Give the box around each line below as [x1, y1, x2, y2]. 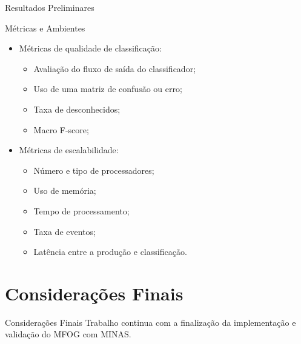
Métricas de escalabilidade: [19, 144, 119, 156]
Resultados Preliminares [5, 1, 94, 13]
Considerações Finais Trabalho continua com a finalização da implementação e [5, 316, 296, 328]
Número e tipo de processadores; [33, 164, 154, 176]
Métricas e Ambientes [5, 21, 85, 34]
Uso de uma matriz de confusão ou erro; [33, 82, 182, 95]
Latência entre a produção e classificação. [33, 245, 187, 258]
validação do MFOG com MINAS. [5, 328, 131, 340]
